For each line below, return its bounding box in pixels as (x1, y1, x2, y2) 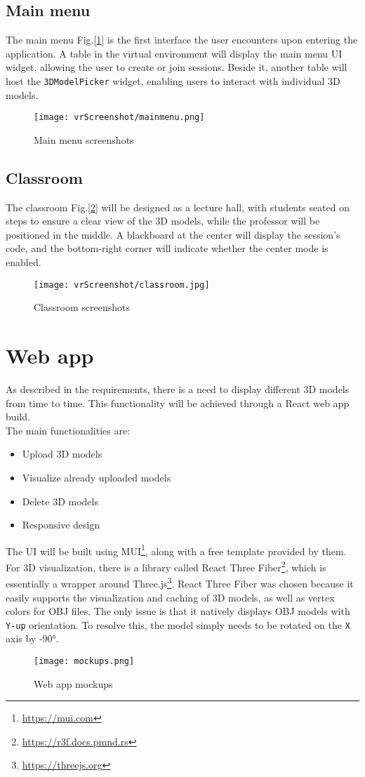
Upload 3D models (22, 446, 102, 461)
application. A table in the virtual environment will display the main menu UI (6, 46, 343, 60)
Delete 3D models (22, 493, 98, 508)
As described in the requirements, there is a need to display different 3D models (6, 382, 350, 397)
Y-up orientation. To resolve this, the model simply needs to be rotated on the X (6, 617, 350, 632)
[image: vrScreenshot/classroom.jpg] (34, 279, 210, 290)
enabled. (6, 255, 41, 270)
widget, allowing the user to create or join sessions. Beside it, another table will (6, 60, 347, 74)
